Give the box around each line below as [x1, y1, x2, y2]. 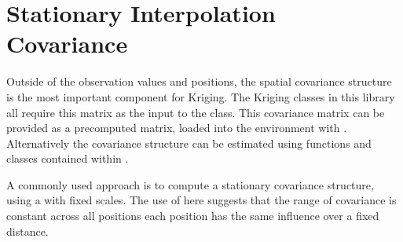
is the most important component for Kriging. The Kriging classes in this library [6, 88, 395, 104]
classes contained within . [6, 150, 129, 167]
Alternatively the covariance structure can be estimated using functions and [6, 134, 372, 151]
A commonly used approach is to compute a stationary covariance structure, [6, 176, 374, 192]
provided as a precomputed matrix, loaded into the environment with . [6, 119, 347, 136]
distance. [6, 222, 49, 239]
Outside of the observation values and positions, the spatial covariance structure [6, 73, 392, 90]
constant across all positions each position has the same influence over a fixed [6, 207, 379, 224]
